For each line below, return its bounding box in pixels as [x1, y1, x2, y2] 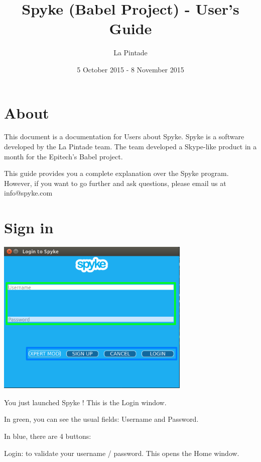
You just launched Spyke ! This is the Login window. [4, 397, 167, 407]
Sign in [4, 217, 54, 238]
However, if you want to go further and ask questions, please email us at [4, 177, 226, 188]
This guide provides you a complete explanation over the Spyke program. [4, 168, 229, 178]
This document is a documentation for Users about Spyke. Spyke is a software [4, 131, 244, 142]
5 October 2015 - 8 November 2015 [77, 64, 184, 74]
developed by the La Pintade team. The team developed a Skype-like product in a [4, 141, 257, 152]
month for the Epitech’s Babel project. [4, 151, 123, 161]
